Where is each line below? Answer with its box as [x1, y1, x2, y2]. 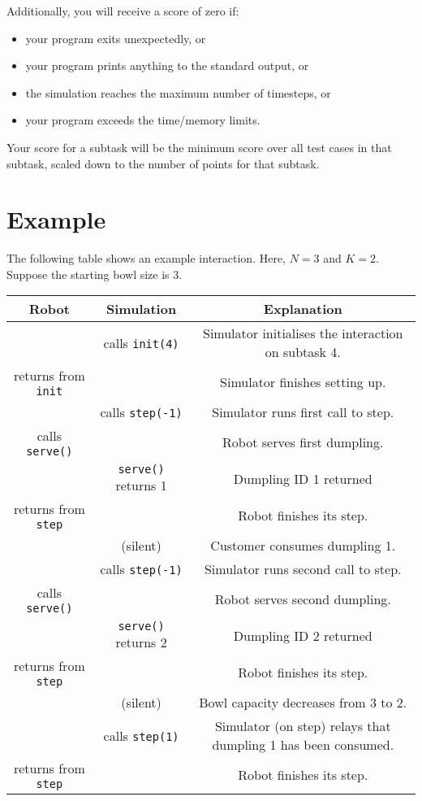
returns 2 [115, 633, 167, 652]
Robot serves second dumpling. [214, 590, 391, 609]
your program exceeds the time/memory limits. [25, 111, 261, 128]
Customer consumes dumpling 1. [210, 536, 396, 555]
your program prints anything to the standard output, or [25, 57, 309, 74]
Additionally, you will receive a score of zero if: [6, 2, 239, 19]
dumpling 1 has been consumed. [212, 735, 394, 755]
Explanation [263, 299, 342, 319]
